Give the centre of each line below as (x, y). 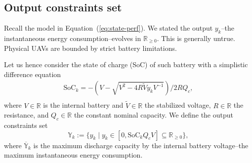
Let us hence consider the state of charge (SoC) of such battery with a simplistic (126, 64)
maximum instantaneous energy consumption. (73, 155)
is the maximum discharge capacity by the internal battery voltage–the (141, 145)
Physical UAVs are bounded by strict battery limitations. (90, 48)
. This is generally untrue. (196, 38)
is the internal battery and (83, 105)
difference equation (33, 74)
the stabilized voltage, (178, 105)
